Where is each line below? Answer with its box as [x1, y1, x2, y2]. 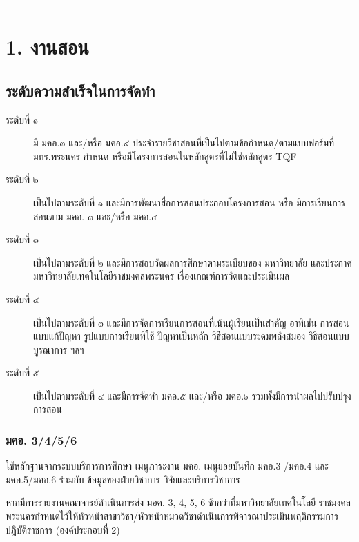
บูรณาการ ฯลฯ [33, 342, 84, 356]
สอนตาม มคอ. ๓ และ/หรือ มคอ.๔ [33, 209, 158, 223]
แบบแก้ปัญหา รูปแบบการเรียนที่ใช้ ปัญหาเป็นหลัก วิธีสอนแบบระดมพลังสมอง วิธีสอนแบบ [33, 329, 349, 343]
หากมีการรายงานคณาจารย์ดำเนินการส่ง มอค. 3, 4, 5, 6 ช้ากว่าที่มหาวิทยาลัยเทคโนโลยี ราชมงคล [6, 495, 351, 510]
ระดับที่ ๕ [6, 365, 39, 380]
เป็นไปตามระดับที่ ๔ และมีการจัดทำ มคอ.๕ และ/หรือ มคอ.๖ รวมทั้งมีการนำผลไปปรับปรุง [33, 388, 351, 403]
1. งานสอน [6, 32, 89, 61]
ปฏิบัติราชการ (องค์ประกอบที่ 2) [6, 522, 120, 536]
